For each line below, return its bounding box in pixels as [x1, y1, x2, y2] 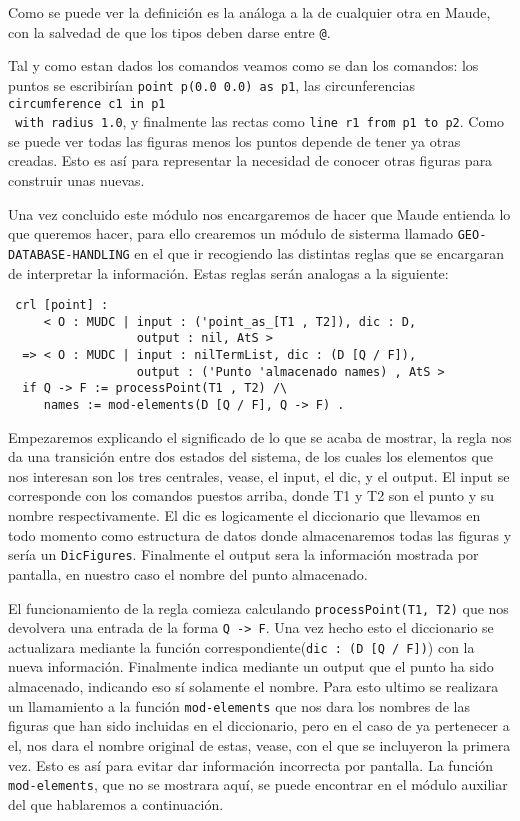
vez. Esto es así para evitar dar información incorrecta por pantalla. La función [8, 754, 494, 775]
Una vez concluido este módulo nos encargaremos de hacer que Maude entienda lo [8, 203, 511, 224]
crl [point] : [15, 298, 109, 313]
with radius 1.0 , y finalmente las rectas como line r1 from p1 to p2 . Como [15, 111, 505, 132]
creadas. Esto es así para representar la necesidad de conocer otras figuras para [8, 150, 493, 171]
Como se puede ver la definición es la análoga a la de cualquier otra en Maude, [8, 2, 491, 22]
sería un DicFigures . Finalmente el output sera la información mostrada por [8, 544, 479, 565]
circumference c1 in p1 [8, 96, 166, 111]
